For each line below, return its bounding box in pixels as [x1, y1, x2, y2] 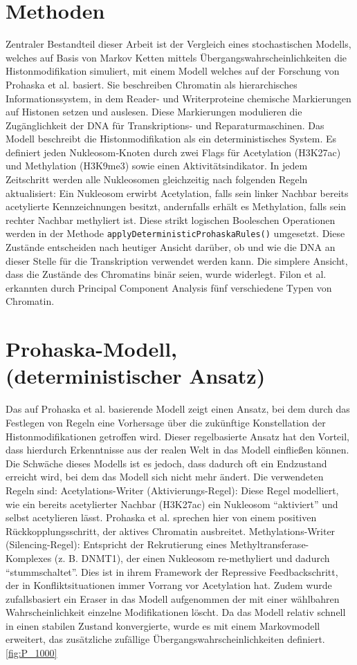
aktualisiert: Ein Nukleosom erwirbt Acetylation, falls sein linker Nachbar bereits [6, 185, 349, 200]
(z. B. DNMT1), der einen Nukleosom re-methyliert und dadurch [54, 550, 330, 565]
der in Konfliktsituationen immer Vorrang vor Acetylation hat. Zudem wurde [6, 578, 332, 592]
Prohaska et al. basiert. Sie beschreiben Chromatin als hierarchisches [6, 77, 297, 91]
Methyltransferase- [230, 537, 309, 552]
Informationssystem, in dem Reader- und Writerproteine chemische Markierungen [6, 91, 351, 105]
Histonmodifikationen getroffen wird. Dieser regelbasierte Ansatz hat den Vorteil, [6, 429, 349, 443]
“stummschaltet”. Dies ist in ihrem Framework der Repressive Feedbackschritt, [6, 564, 338, 579]
